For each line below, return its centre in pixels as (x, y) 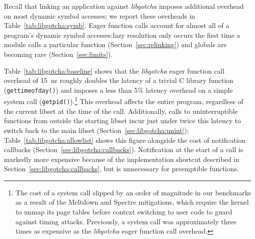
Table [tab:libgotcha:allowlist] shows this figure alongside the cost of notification (125, 140)
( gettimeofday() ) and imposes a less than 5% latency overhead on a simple (118, 90)
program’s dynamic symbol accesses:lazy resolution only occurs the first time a (122, 35)
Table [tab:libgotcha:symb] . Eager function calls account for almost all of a (117, 25)
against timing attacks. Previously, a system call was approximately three (126, 221)
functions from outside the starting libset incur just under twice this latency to (123, 120)
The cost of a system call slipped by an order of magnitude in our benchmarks (133, 192)
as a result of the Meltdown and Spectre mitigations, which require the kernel (132, 202)
